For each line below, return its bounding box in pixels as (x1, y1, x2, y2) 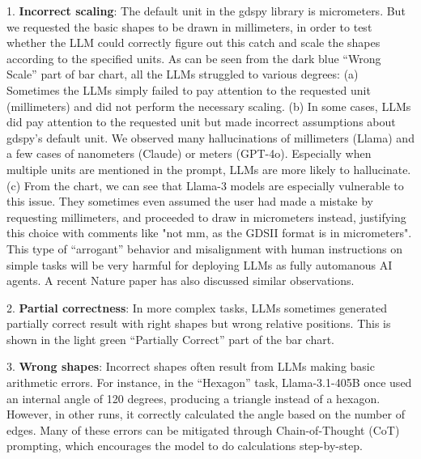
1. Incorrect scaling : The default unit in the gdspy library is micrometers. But (6, 2, 406, 19)
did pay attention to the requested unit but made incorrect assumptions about (6, 113, 396, 130)
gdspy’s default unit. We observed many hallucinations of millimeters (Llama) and (6, 129, 415, 146)
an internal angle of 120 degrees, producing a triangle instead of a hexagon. (6, 389, 381, 406)
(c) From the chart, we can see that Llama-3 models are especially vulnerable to (6, 176, 404, 193)
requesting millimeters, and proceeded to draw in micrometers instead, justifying (6, 208, 406, 225)
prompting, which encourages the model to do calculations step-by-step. (6, 437, 363, 454)
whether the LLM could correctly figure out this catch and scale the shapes (6, 34, 381, 51)
